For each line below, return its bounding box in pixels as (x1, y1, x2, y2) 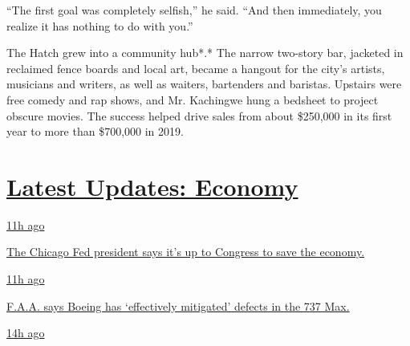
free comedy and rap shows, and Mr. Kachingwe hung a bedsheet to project (6, 91, 379, 108)
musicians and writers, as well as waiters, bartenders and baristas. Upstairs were (6, 75, 402, 92)
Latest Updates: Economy (6, 169, 298, 202)
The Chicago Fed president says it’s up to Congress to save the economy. (6, 243, 365, 260)
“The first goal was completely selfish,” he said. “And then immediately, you (6, 2, 382, 18)
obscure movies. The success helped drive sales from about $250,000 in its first (6, 107, 392, 124)
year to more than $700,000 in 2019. (6, 123, 184, 140)
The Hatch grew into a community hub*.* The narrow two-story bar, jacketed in (6, 44, 404, 61)
